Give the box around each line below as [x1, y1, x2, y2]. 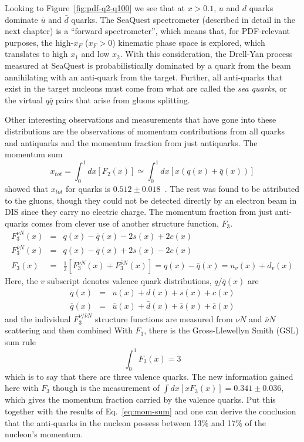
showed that [5, 183, 48, 195]
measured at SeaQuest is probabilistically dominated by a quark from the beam [5, 59, 291, 71]
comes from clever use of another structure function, [31, 217, 219, 229]
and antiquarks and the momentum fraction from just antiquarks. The [5, 136, 258, 149]
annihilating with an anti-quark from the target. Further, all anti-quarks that [5, 70, 283, 83]
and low [81, 48, 110, 60]
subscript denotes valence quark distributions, [47, 275, 212, 287]
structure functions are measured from [95, 312, 233, 325]
